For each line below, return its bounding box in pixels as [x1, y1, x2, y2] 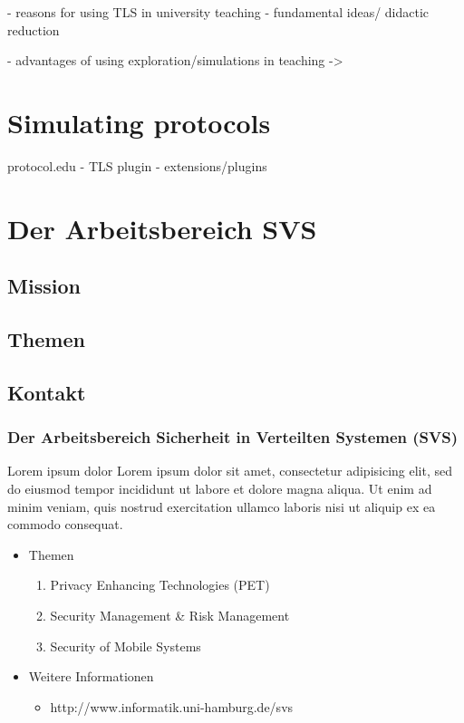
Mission [7, 272, 81, 300]
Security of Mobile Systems [50, 636, 201, 655]
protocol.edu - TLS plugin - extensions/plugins [7, 156, 267, 175]
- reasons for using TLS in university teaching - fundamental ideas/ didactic [7, 3, 430, 21]
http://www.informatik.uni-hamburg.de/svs [50, 697, 294, 716]
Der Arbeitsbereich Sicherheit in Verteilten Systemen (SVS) [7, 426, 459, 448]
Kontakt [7, 378, 86, 406]
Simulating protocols [7, 103, 271, 140]
